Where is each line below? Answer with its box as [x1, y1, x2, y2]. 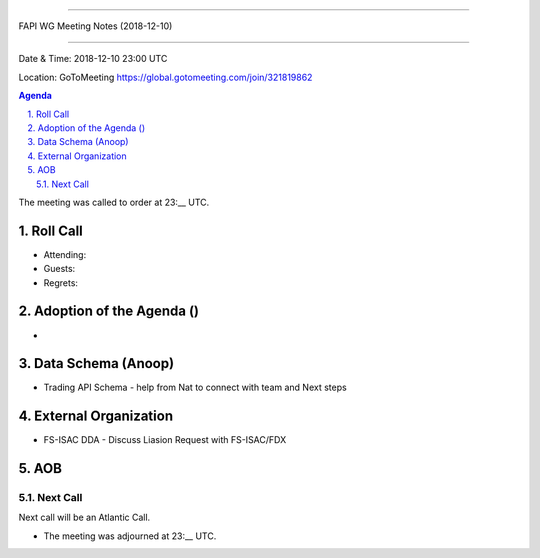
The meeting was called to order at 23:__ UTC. [18, 196, 210, 208]
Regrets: [43, 276, 79, 289]
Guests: [43, 263, 76, 275]
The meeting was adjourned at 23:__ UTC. [43, 530, 217, 542]
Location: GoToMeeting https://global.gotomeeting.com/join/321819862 [18, 71, 313, 83]
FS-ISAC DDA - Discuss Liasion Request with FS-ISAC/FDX [43, 434, 287, 446]
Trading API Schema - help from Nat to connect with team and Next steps [43, 381, 347, 394]
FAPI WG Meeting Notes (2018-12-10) [18, 20, 173, 32]
